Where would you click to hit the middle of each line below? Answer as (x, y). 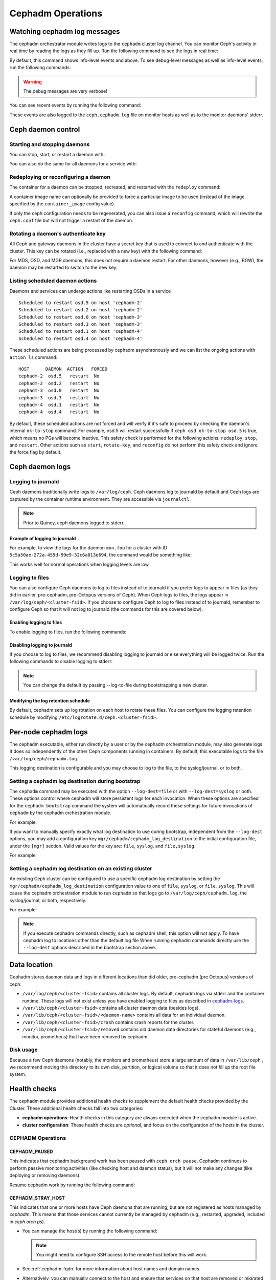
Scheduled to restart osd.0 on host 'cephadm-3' (80, 317)
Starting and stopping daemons (50, 144)
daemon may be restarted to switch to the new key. (63, 268)
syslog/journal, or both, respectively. (48, 900)
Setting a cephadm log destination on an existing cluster (81, 868)
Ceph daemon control (45, 129)
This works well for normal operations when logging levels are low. (80, 564)
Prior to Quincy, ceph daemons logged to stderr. (74, 523)
